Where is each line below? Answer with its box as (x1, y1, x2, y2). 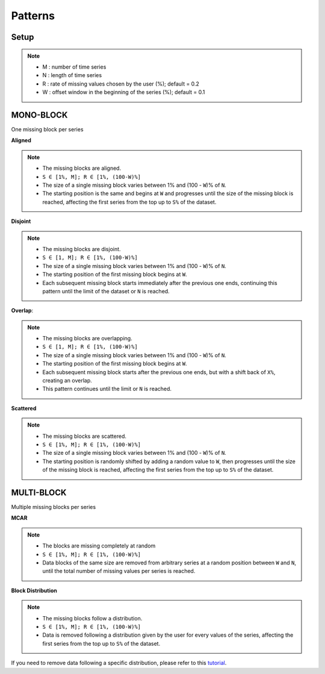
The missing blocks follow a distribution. (42, 614, 143, 622)
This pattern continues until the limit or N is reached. (42, 385, 172, 393)
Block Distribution (11, 587, 57, 594)
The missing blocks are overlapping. (42, 335, 132, 342)
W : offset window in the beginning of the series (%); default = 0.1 (42, 89, 205, 96)
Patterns (11, 9, 55, 22)
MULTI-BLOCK (11, 487, 67, 498)
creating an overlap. (42, 377, 93, 384)
